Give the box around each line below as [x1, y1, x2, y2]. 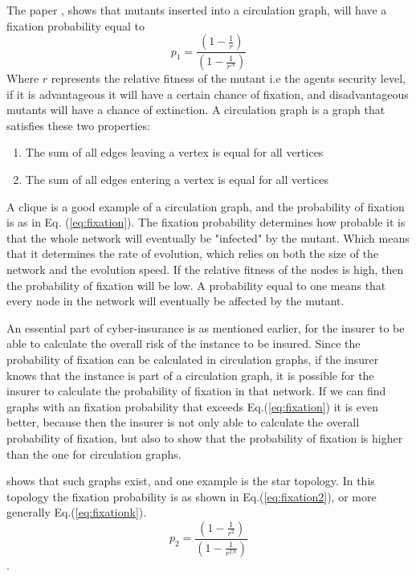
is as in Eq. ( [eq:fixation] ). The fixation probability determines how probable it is [6, 214, 406, 231]
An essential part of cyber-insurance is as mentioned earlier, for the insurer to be [6, 319, 405, 336]
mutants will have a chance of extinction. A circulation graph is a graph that [6, 101, 385, 118]
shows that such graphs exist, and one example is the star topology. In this [6, 472, 375, 489]
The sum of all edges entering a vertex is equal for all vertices [25, 171, 329, 188]
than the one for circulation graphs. [6, 445, 181, 462]
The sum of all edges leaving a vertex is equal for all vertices [25, 144, 324, 161]
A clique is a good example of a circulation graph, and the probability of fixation [6, 198, 405, 214]
